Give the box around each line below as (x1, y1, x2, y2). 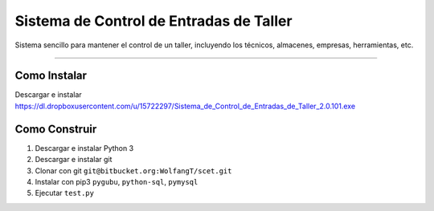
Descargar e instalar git (35, 155, 113, 164)
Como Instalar (14, 69, 88, 83)
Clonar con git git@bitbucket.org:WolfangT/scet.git (35, 165, 232, 176)
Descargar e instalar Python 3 (35, 143, 134, 152)
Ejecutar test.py (35, 189, 94, 198)
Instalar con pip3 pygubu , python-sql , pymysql (35, 177, 199, 186)
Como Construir (14, 122, 97, 136)
